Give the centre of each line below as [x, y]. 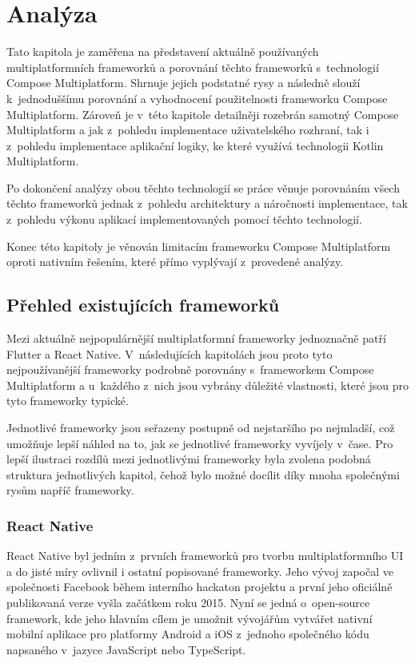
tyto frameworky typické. [68, 401]
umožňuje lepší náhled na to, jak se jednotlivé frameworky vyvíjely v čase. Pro [200, 443]
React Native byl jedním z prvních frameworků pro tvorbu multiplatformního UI [205, 556]
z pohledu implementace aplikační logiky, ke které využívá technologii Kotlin [195, 145]
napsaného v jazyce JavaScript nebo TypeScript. [126, 649]
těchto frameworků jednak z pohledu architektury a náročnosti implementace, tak [207, 203]
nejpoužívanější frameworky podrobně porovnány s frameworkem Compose [190, 369]
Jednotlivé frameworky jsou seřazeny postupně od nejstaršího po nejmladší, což [201, 428]
